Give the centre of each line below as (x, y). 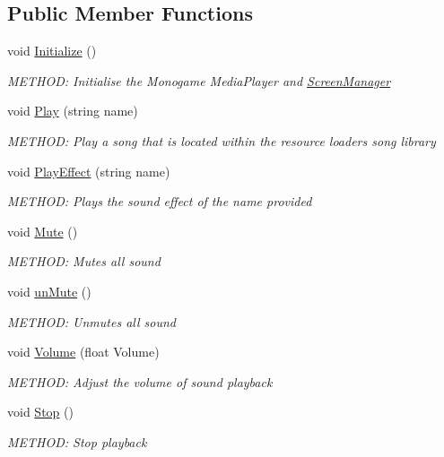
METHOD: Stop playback (77, 441)
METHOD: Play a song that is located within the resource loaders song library (222, 140)
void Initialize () (52, 51)
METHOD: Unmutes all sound (91, 321)
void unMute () (49, 291)
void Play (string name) (73, 111)
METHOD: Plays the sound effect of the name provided (160, 201)
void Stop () (40, 412)
